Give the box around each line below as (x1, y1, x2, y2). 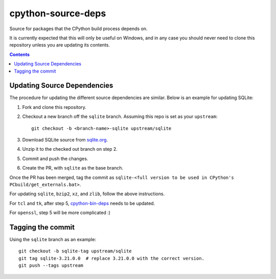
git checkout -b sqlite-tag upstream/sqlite (18, 248, 132, 254)
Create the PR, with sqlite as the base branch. (22, 165, 124, 171)
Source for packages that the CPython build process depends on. (9, 26, 148, 32)
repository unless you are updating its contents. (9, 42, 110, 48)
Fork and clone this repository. (22, 104, 87, 110)
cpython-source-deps (9, 8, 106, 19)
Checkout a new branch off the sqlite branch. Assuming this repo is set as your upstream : (22, 113, 218, 120)
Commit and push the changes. (22, 155, 88, 161)
